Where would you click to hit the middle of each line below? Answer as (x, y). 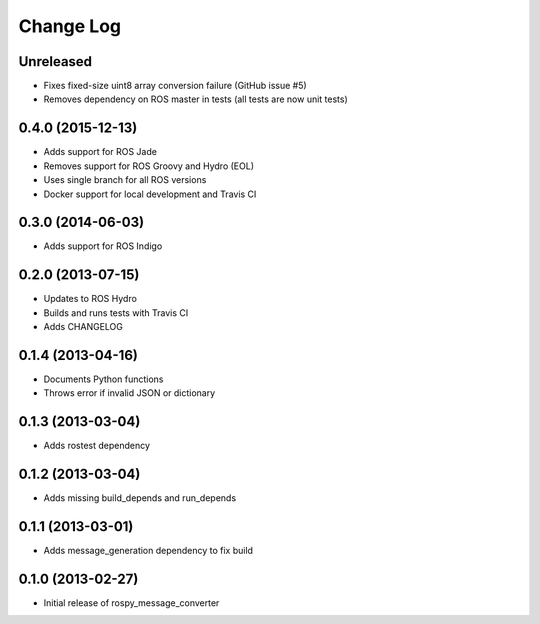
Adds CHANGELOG (83, 327)
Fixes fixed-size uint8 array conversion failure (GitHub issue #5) (175, 86)
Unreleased (55, 61)
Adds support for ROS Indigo (103, 246)
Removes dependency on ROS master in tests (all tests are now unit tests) (196, 99)
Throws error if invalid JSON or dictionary (129, 393)
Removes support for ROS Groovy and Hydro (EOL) (149, 166)
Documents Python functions (103, 379)
